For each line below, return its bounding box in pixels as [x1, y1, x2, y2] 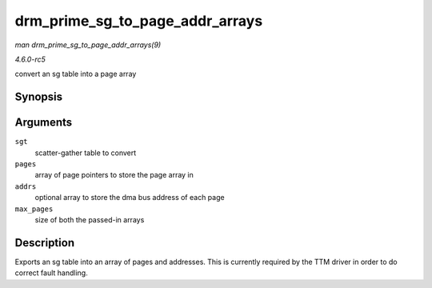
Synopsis [14, 90, 63, 104]
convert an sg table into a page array [14, 69, 137, 79]
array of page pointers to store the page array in [34, 170, 194, 180]
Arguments [14, 116, 73, 130]
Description [14, 236, 75, 250]
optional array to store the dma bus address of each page [34, 193, 225, 202]
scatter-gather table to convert [34, 148, 137, 158]
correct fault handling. [14, 268, 88, 278]
